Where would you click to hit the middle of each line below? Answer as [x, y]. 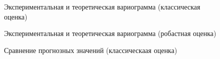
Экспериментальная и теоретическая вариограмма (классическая [102, 6]
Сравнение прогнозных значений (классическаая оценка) [91, 50]
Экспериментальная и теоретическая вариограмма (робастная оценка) [110, 33]
